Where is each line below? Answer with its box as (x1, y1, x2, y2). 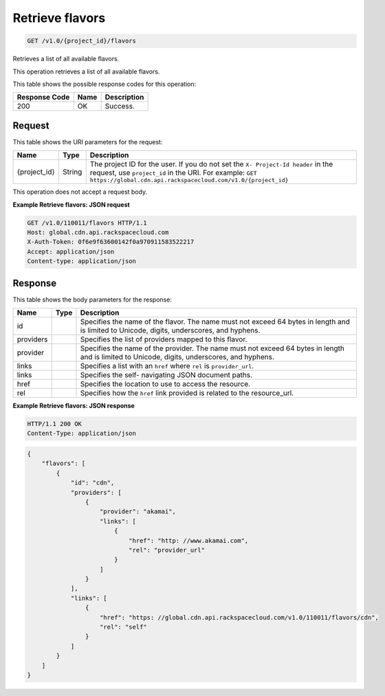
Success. (104, 102, 135, 111)
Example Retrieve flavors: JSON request (12, 200, 130, 209)
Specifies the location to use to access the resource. (80, 379, 251, 389)
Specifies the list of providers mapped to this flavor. (80, 335, 247, 344)
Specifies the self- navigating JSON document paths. (80, 370, 253, 380)
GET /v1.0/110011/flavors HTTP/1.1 (27, 218, 147, 227)
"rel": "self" (100, 623, 147, 631)
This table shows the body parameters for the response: (12, 295, 172, 304)
